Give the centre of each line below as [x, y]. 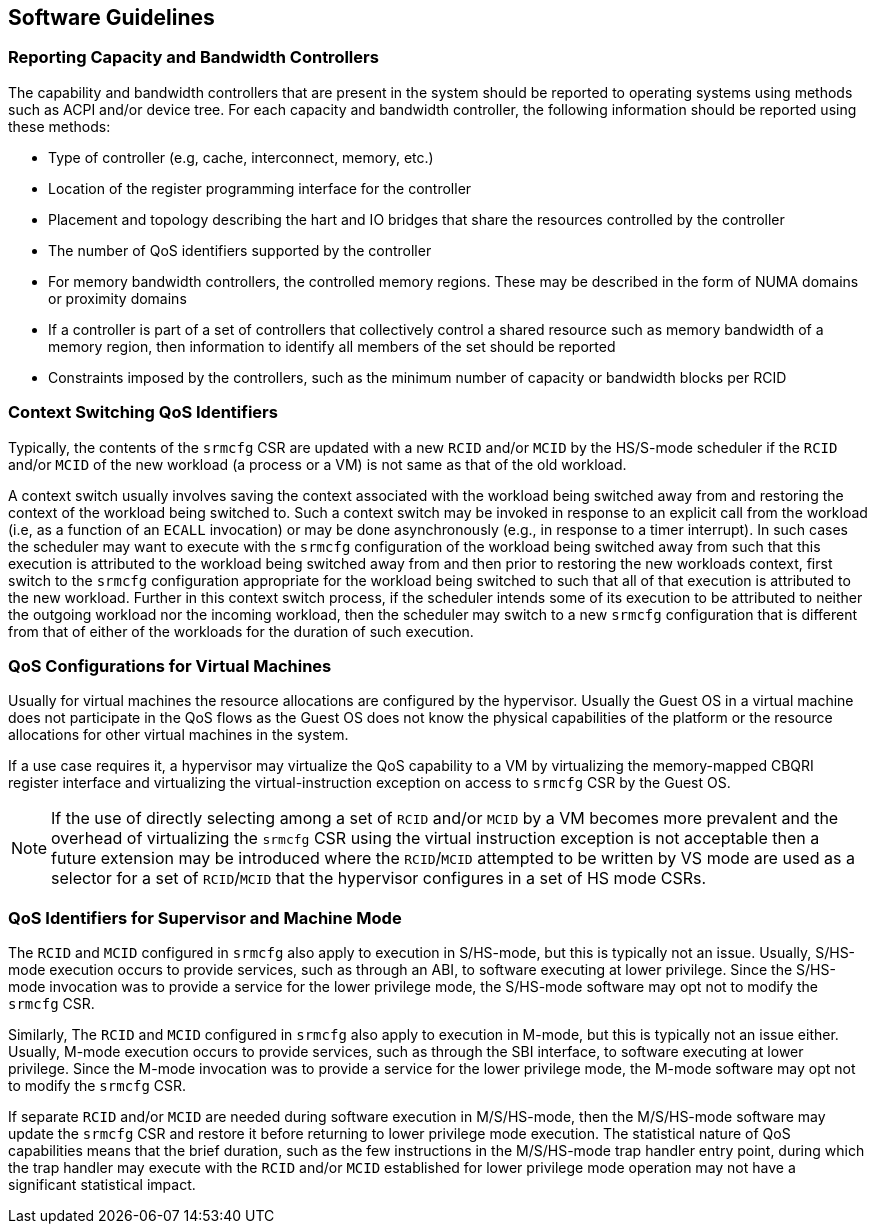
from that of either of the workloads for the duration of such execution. [241, 631]
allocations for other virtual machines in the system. [178, 735]
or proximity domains [117, 298]
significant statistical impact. [102, 1185]
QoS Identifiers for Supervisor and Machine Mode [205, 917]
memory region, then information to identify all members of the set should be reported [332, 346]
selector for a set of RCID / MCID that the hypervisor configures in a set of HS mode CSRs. [379, 878]
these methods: [59, 126]
